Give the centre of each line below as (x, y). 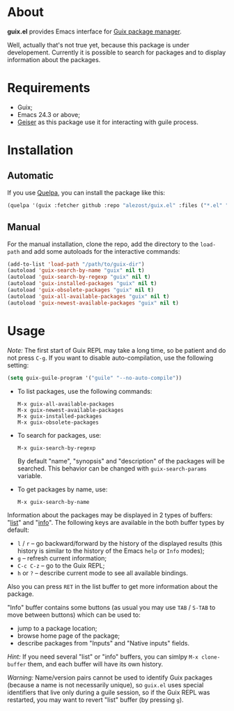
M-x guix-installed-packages (60, 416)
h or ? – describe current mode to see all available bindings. (102, 573)
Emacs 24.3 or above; (48, 114)
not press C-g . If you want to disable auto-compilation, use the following (110, 358)
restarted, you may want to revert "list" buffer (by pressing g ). (95, 699)
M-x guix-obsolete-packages (58, 422)
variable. (30, 475)
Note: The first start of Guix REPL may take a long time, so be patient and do (117, 350)
